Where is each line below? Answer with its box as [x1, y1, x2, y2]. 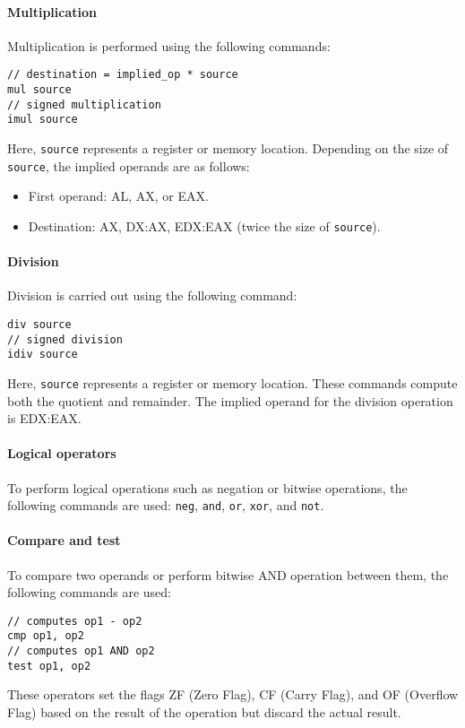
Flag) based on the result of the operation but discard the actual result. [7, 703, 401, 722]
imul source [7, 113, 78, 126]
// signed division [7, 333, 123, 346]
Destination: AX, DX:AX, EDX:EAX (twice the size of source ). [28, 216, 381, 235]
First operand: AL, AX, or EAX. [28, 186, 209, 205]
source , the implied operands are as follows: [7, 156, 250, 175]
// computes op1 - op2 [7, 614, 142, 628]
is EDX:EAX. [7, 409, 82, 428]
